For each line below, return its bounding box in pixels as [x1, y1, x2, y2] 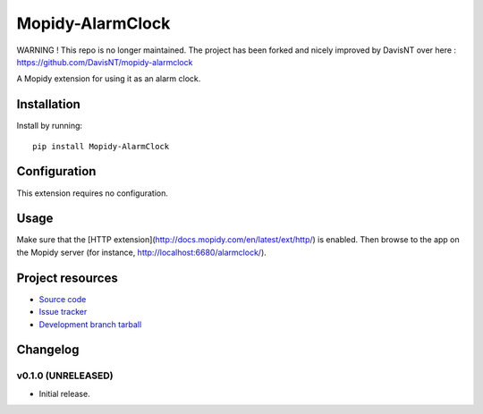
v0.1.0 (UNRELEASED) [16, 369, 114, 382]
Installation [16, 97, 80, 112]
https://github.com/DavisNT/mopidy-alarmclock [16, 56, 193, 67]
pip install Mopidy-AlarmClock [32, 141, 170, 151]
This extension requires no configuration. [16, 188, 169, 199]
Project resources [16, 270, 118, 285]
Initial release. [38, 388, 90, 399]
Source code [38, 293, 87, 304]
